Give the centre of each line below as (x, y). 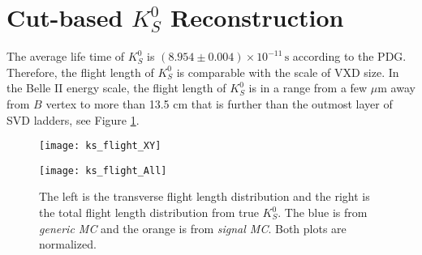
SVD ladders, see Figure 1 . (73, 119)
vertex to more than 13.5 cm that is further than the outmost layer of (219, 103)
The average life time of (66, 56)
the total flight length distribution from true (149, 212)
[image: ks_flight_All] (103, 170)
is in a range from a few (308, 88)
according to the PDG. (349, 56)
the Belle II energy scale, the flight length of (116, 88)
